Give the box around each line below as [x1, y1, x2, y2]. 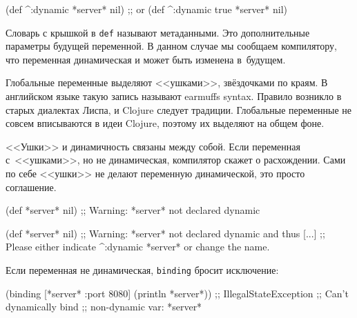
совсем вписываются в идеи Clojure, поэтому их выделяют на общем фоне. [6, 116, 325, 130]
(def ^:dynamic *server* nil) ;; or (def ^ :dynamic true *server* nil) [6, 2, 287, 16]
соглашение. [6, 179, 57, 194]
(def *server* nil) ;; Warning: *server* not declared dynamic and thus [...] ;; [6, 226, 325, 240]
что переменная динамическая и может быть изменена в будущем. [6, 52, 286, 66]
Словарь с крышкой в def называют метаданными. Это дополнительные [6, 25, 310, 39]
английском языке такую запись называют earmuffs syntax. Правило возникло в [6, 89, 342, 103]
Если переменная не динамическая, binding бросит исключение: [6, 262, 279, 277]
